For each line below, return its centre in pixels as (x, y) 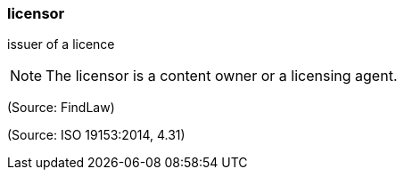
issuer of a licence (61, 44)
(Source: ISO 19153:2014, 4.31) (96, 135)
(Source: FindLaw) (61, 108)
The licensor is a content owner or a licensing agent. (222, 76)
